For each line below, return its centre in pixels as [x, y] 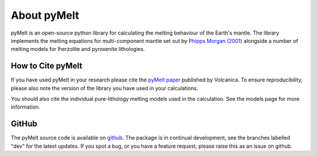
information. [26, 107]
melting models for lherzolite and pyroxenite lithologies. [78, 49]
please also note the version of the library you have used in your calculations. [104, 88]
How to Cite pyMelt [46, 66]
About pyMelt [45, 15]
